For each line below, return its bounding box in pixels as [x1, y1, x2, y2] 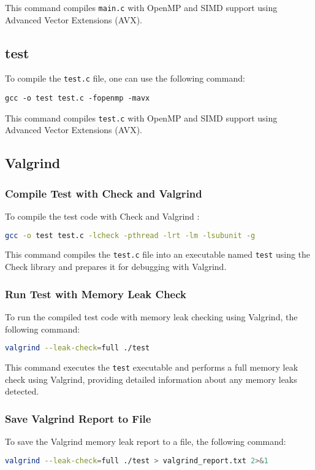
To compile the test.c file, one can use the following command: [5, 72, 245, 85]
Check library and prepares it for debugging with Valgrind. [5, 260, 227, 273]
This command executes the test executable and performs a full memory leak [5, 361, 298, 374]
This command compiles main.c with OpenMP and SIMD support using [5, 1, 278, 13]
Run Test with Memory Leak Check [5, 286, 186, 301]
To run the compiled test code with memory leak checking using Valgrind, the [5, 310, 298, 323]
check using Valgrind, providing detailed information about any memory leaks [5, 372, 297, 385]
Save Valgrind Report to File [5, 410, 151, 426]
